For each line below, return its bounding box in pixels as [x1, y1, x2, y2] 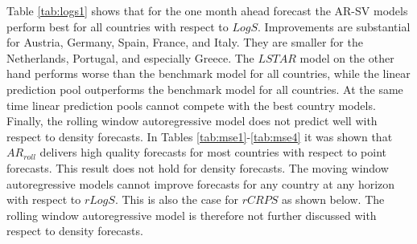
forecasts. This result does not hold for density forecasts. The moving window [6, 159, 389, 176]
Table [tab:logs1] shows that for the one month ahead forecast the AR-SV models [6, 2, 408, 18]
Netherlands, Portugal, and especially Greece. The [6, 49, 254, 66]
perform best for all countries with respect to [6, 18, 229, 35]
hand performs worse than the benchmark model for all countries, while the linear [6, 65, 411, 82]
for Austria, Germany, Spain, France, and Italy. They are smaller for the [6, 34, 363, 51]
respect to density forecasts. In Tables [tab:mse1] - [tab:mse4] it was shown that [6, 128, 393, 144]
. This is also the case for [114, 191, 239, 208]
